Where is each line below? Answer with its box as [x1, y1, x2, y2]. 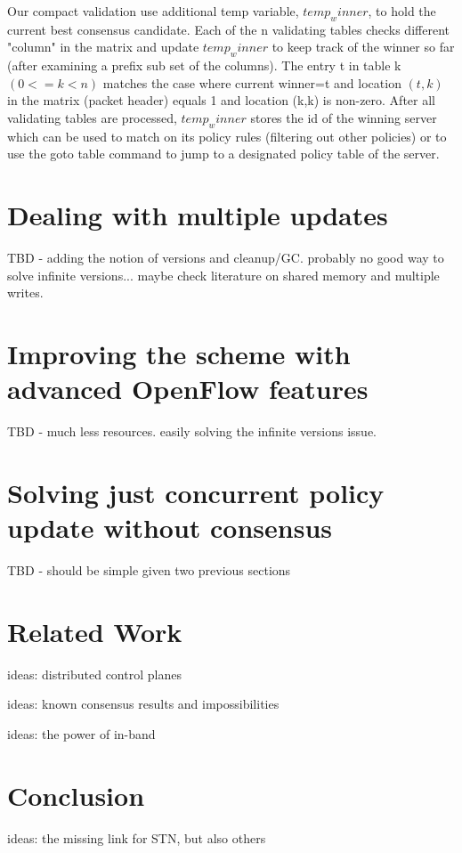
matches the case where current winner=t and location [102, 73, 401, 92]
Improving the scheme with [7, 336, 351, 372]
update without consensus [7, 509, 333, 546]
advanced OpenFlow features [7, 370, 369, 407]
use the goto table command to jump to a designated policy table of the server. [7, 144, 440, 163]
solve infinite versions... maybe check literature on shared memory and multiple [7, 265, 440, 284]
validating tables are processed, [7, 108, 177, 126]
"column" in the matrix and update [7, 37, 199, 56]
